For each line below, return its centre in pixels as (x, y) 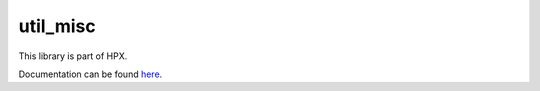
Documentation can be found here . (90, 74)
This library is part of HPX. (73, 56)
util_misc (57, 26)
